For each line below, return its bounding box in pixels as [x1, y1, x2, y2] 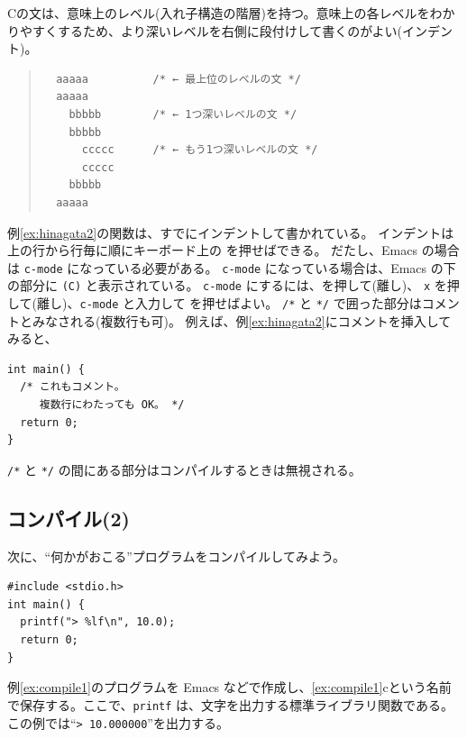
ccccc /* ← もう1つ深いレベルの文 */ [81, 143, 318, 157]
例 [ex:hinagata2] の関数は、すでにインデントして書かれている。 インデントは [7, 223, 454, 241]
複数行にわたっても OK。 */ [39, 398, 185, 412]
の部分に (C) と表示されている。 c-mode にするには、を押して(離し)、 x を [7, 276, 447, 295]
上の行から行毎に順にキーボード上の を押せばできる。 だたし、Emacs [7, 241, 417, 260]
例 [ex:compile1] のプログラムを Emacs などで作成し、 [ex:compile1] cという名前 [7, 678, 452, 697]
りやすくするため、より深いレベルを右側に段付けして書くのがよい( [7, 21, 403, 40]
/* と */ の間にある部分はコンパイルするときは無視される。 [7, 460, 362, 478]
